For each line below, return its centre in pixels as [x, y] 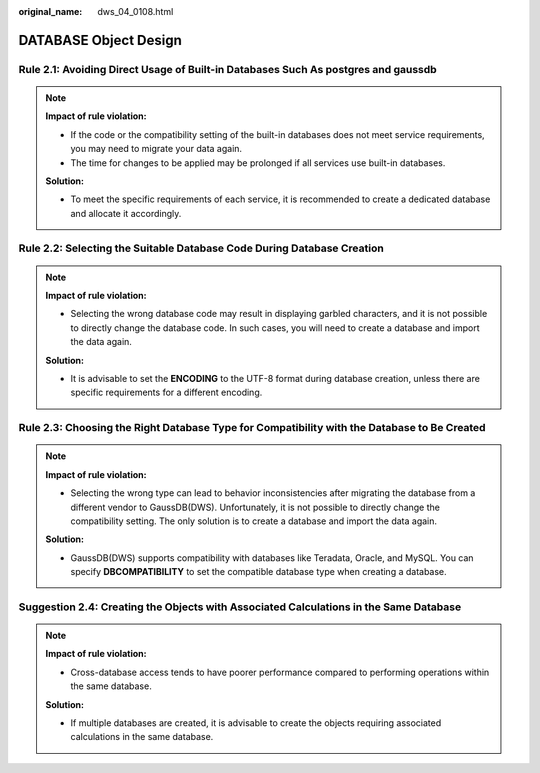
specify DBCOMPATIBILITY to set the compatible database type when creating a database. [258, 572]
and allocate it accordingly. [126, 213]
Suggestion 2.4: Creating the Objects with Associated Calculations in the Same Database [240, 607]
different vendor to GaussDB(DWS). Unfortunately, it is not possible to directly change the [255, 507]
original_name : [50, 11]
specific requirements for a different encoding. [166, 392]
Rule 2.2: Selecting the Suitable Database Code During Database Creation [201, 248]
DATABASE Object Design [100, 40]
